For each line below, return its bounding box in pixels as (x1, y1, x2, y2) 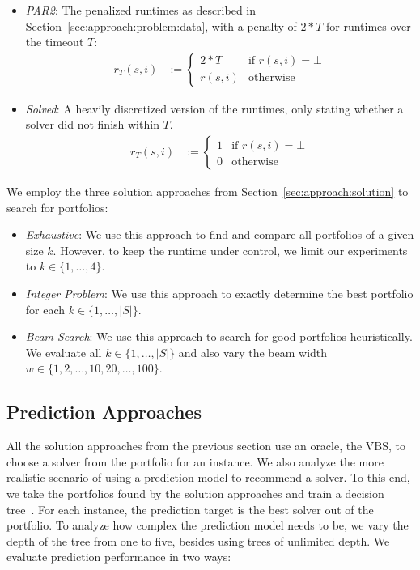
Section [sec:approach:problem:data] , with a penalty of (25, 17, 297, 34)
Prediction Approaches (6, 399, 202, 424)
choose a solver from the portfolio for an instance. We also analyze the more (6, 453, 384, 470)
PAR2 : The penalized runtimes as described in (25, 2, 257, 18)
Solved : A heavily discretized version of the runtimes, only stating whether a (25, 100, 404, 117)
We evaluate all (25, 343, 102, 360)
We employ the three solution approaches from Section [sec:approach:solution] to (6, 183, 409, 200)
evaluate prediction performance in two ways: (6, 548, 231, 565)
